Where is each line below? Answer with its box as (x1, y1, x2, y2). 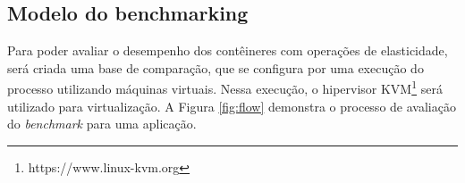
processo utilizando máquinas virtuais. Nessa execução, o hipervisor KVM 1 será (7, 77, 443, 98)
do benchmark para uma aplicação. (7, 114, 197, 133)
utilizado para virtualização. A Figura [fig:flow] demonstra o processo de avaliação (7, 96, 456, 115)
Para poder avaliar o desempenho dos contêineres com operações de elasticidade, (7, 41, 448, 60)
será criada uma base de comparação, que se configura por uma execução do (7, 58, 424, 77)
